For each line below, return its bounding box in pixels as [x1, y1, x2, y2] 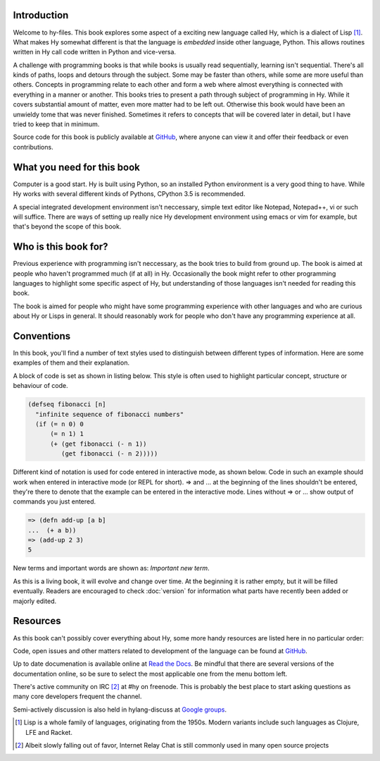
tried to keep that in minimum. [13, 120, 100, 128]
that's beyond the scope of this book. [13, 222, 122, 231]
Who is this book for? [13, 241, 108, 253]
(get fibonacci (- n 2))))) [61, 450, 158, 458]
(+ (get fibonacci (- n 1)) [50, 439, 147, 448]
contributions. [13, 142, 53, 151]
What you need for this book [13, 161, 140, 173]
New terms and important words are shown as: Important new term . [13, 564, 210, 573]
